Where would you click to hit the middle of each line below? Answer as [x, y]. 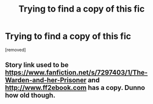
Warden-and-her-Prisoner [46, 80]
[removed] [16, 50]
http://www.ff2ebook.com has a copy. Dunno [75, 88]
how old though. [30, 95]
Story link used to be [37, 65]
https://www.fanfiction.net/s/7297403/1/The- [76, 73]
